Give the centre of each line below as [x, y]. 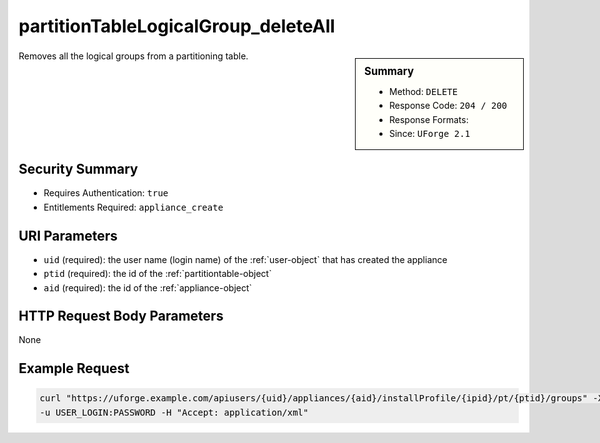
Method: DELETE [424, 91]
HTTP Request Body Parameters [121, 316]
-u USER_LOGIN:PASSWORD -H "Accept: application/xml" [174, 412]
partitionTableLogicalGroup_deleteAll [176, 26]
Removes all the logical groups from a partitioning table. [133, 56]
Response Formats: [429, 119]
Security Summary [78, 169]
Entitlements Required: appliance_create [133, 207]
